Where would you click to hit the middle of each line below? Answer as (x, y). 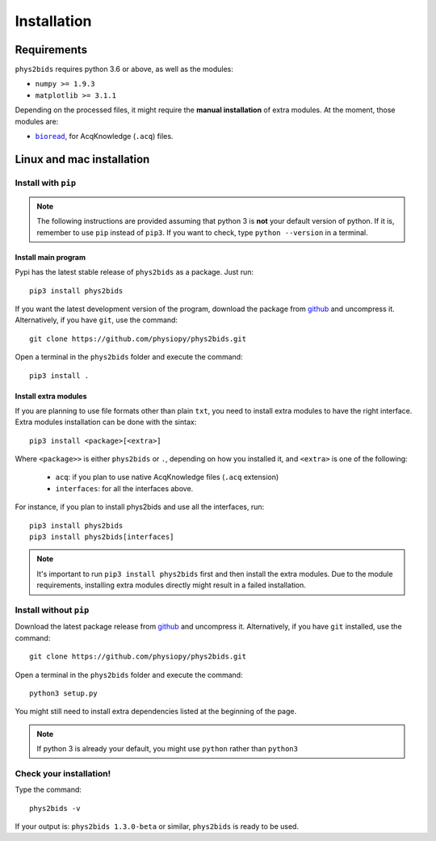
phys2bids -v (55, 808)
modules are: (37, 121)
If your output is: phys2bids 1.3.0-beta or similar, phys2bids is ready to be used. (157, 826)
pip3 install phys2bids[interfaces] (102, 537)
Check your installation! (63, 773)
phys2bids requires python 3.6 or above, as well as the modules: (124, 69)
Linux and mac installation (82, 159)
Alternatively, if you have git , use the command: (96, 320)
